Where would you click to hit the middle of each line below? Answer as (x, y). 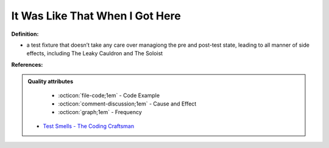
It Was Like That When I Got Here (96, 16)
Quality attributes (50, 81)
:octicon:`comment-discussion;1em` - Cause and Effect (127, 104)
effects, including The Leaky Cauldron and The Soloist (95, 53)
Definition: (25, 34)
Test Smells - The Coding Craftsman (88, 126)
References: (27, 64)
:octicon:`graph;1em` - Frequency (100, 112)
